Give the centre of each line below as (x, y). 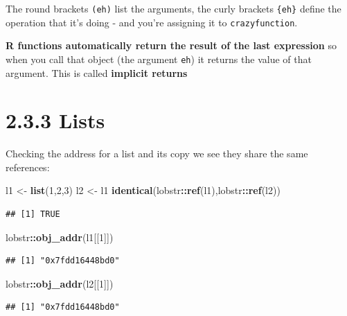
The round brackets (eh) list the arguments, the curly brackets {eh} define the (173, 8)
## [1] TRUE (33, 214)
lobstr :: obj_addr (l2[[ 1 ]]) (60, 283)
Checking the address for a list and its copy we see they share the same (157, 153)
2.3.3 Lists (55, 120)
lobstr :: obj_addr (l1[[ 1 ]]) (60, 237)
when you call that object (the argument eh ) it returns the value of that (159, 59)
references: (28, 167)
